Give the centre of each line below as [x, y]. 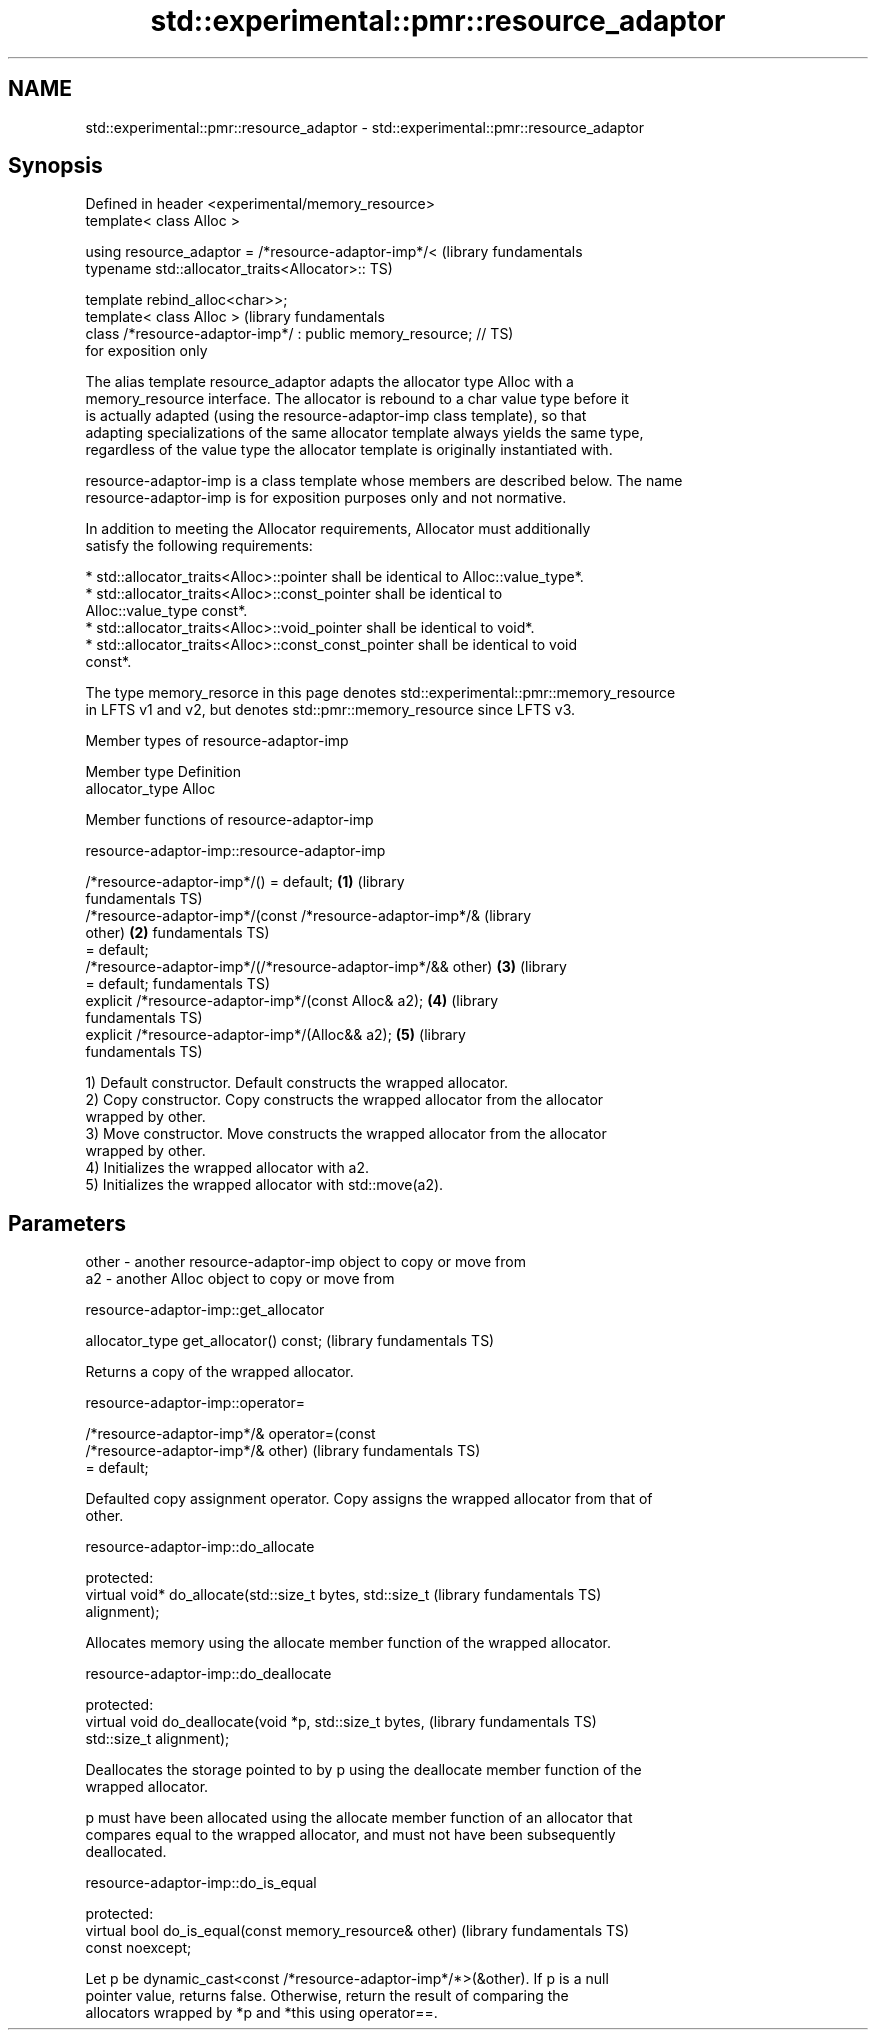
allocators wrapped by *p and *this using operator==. [261, 2013]
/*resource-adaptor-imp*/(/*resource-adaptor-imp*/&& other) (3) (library [326, 967]
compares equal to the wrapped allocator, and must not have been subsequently [350, 1835]
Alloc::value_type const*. [166, 611]
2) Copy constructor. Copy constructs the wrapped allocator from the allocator [344, 1100]
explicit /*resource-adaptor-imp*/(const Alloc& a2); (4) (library [292, 1001]
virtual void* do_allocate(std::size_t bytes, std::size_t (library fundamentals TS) [343, 1595]
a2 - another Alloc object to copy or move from [240, 1279]
